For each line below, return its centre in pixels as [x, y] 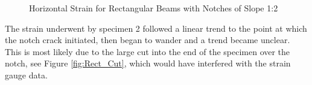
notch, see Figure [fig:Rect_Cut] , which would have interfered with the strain [148, 63]
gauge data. [26, 75]
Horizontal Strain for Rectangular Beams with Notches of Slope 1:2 [154, 8]
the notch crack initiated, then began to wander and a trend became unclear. [148, 40]
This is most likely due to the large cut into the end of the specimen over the [148, 51]
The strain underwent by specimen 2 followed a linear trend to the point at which [156, 28]
